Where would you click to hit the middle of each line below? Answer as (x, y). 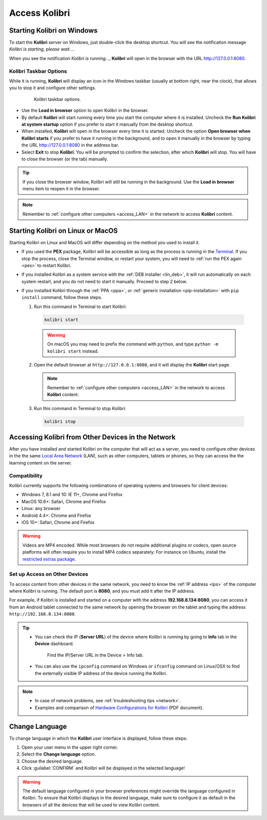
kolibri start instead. (73, 351)
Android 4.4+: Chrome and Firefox (56, 515)
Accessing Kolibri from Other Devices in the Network (92, 437)
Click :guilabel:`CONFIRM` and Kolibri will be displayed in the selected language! (103, 768)
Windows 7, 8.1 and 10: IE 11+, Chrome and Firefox (72, 495)
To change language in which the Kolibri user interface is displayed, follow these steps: (98, 738)
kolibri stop (60, 421)
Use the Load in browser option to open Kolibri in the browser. (85, 110)
